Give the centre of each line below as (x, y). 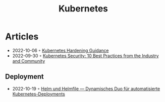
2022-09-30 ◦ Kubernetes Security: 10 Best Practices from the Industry (85, 56)
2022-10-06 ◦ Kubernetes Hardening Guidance (60, 50)
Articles (22, 37)
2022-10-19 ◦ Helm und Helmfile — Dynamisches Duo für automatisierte (86, 89)
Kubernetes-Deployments (39, 94)
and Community (29, 61)
